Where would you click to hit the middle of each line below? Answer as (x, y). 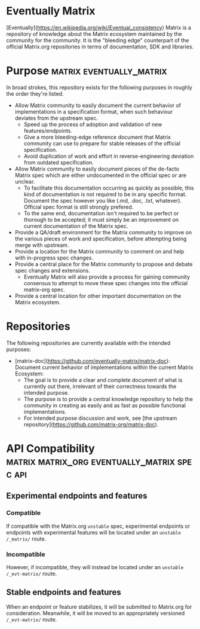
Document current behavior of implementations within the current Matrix (104, 367)
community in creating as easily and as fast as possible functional (105, 405)
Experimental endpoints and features (77, 496)
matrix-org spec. (44, 289)
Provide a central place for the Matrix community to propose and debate (104, 264)
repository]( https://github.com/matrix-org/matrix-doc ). (91, 424)
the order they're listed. (35, 93)
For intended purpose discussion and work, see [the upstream (100, 418)
